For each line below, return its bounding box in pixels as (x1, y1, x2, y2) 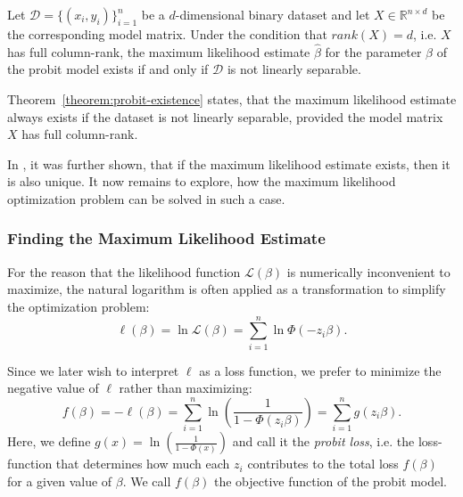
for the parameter (325, 42, 422, 61)
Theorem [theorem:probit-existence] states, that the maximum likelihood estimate (7, 90, 457, 108)
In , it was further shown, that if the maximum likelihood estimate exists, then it (7, 154, 451, 173)
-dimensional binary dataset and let (175, 5, 370, 23)
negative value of (7, 379, 99, 397)
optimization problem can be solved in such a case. (7, 189, 285, 208)
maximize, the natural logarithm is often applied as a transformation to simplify (7, 280, 446, 298)
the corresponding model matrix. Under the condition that (7, 25, 327, 43)
